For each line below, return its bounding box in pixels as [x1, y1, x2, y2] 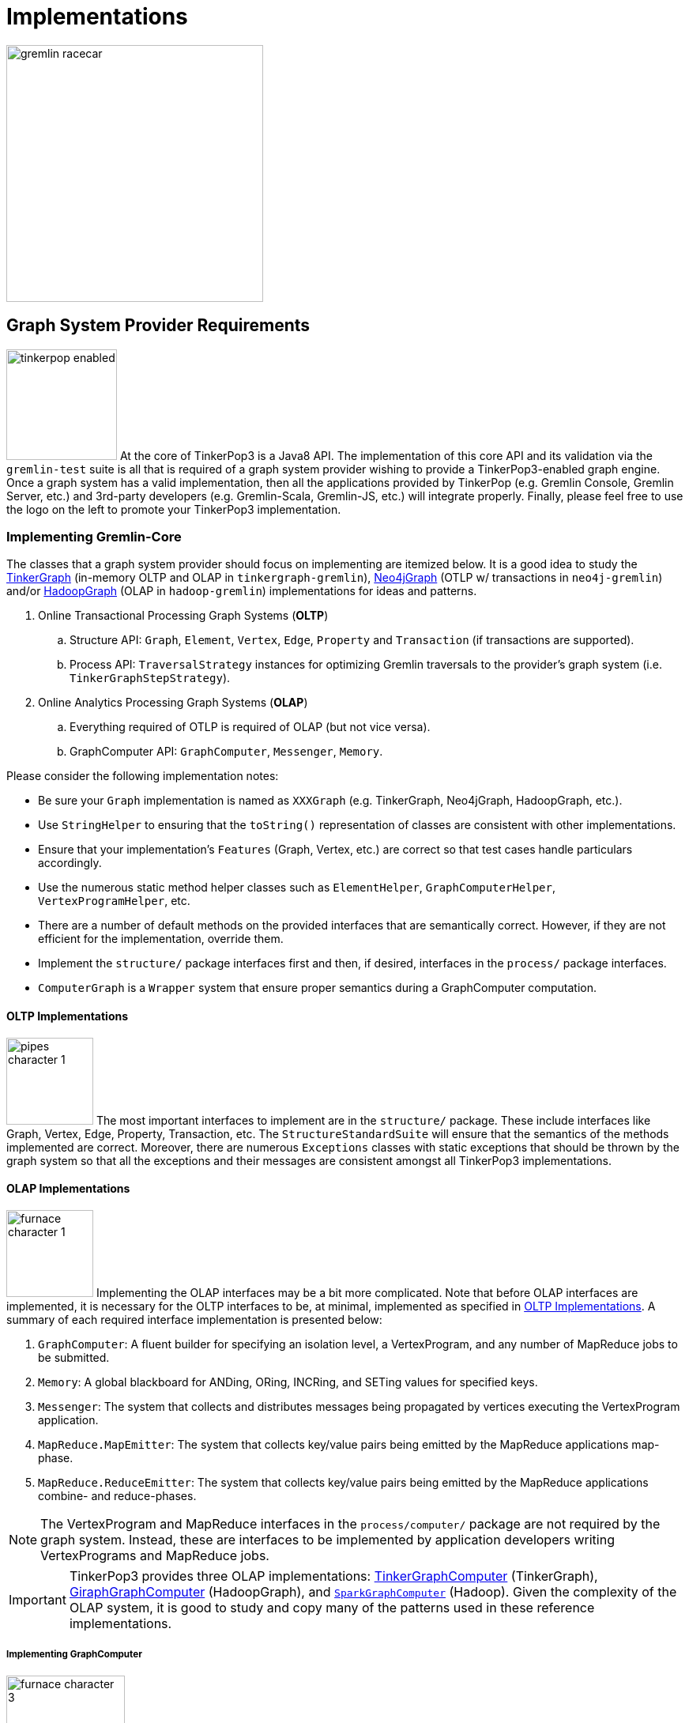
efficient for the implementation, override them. [38, 932, 284, 946]
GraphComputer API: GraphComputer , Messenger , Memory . [70, 745, 383, 759]
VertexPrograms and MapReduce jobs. [40, 1547, 269, 1563]
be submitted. [38, 1350, 110, 1364]
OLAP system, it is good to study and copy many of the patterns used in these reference [69, 1599, 595, 1616]
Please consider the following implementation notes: [6, 769, 279, 783]
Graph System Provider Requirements [6, 315, 311, 336]
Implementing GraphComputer [6, 1649, 142, 1661]
